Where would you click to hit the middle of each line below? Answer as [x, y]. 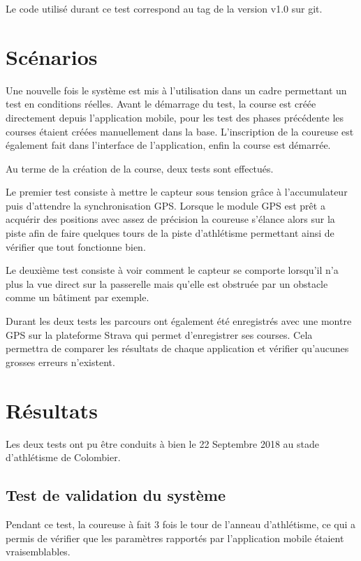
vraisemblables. [38, 552]
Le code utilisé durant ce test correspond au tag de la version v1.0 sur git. [164, 8]
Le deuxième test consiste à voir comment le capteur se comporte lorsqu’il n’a [172, 270]
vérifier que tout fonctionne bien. [76, 246]
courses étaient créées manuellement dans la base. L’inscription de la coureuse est [180, 131]
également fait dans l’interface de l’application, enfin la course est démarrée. [168, 145]
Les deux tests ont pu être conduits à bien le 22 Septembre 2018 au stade [162, 443]
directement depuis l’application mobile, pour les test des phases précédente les [175, 117]
